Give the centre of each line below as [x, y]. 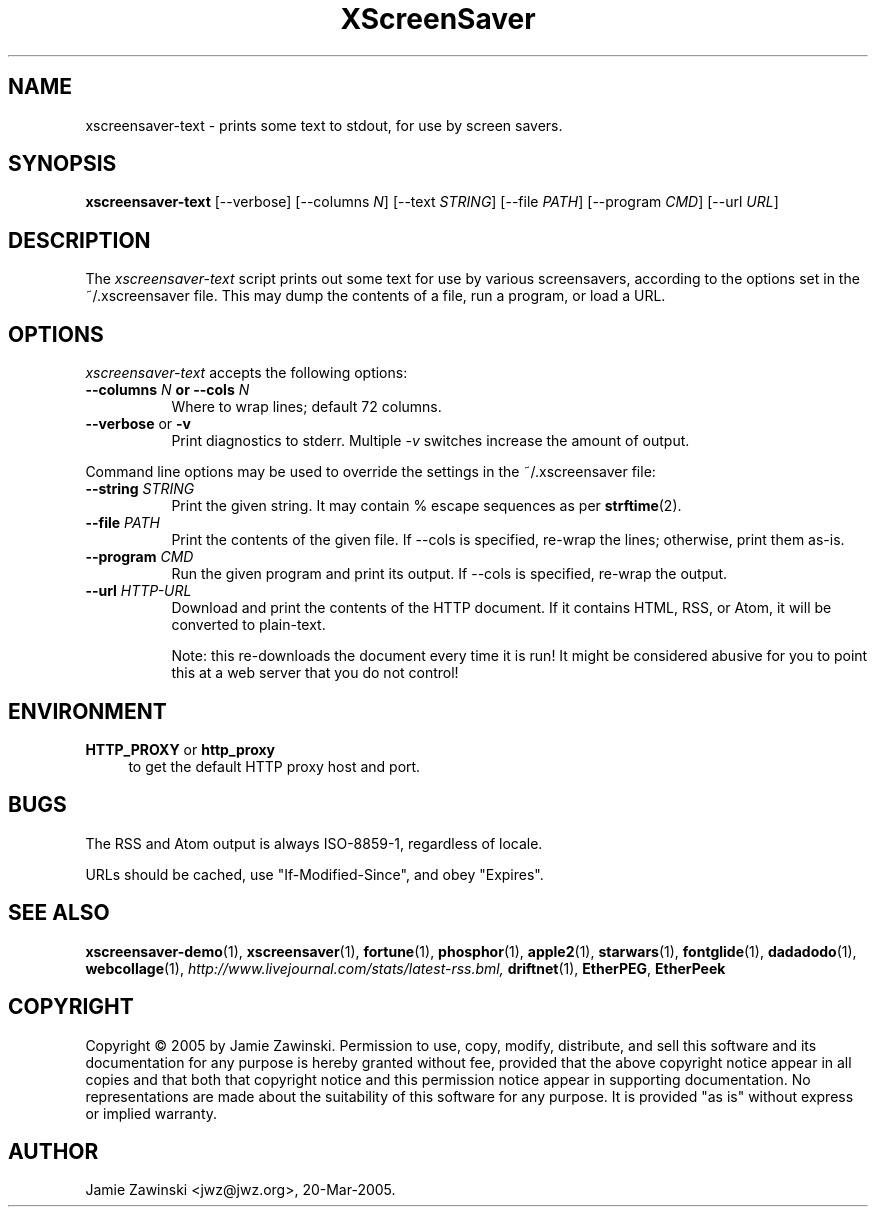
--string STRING [140, 489]
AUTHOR [53, 1151]
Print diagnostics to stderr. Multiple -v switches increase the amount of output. [430, 441]
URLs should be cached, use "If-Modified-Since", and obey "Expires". [314, 874]
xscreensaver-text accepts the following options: [246, 373]
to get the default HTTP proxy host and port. [274, 766]
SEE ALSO [59, 913]
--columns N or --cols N [167, 390]
